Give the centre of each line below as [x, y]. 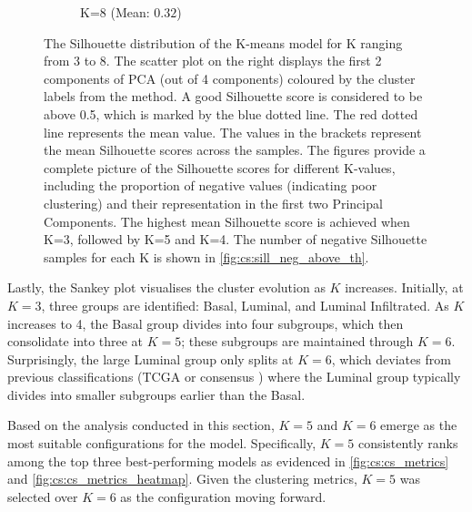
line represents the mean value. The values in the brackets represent [233, 132]
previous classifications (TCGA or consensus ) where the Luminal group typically [234, 377]
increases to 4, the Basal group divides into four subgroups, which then [206, 323]
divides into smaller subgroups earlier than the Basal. [156, 394]
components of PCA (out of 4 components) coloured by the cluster [230, 78]
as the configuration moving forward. [223, 496]
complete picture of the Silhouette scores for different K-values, [220, 167]
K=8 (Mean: [115, 12]
